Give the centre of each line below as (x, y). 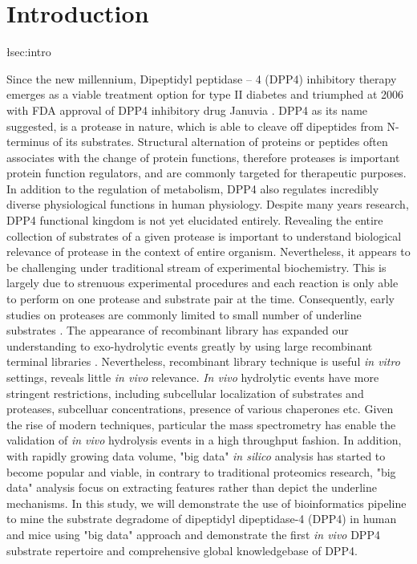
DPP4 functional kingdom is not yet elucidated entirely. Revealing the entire (195, 220)
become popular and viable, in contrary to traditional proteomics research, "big (201, 471)
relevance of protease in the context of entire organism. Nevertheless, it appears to (208, 252)
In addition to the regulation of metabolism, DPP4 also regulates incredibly (193, 188)
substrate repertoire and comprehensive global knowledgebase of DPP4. (182, 550)
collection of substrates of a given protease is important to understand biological (204, 235)
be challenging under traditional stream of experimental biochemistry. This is (196, 267)
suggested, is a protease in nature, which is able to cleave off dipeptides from (195, 126)
